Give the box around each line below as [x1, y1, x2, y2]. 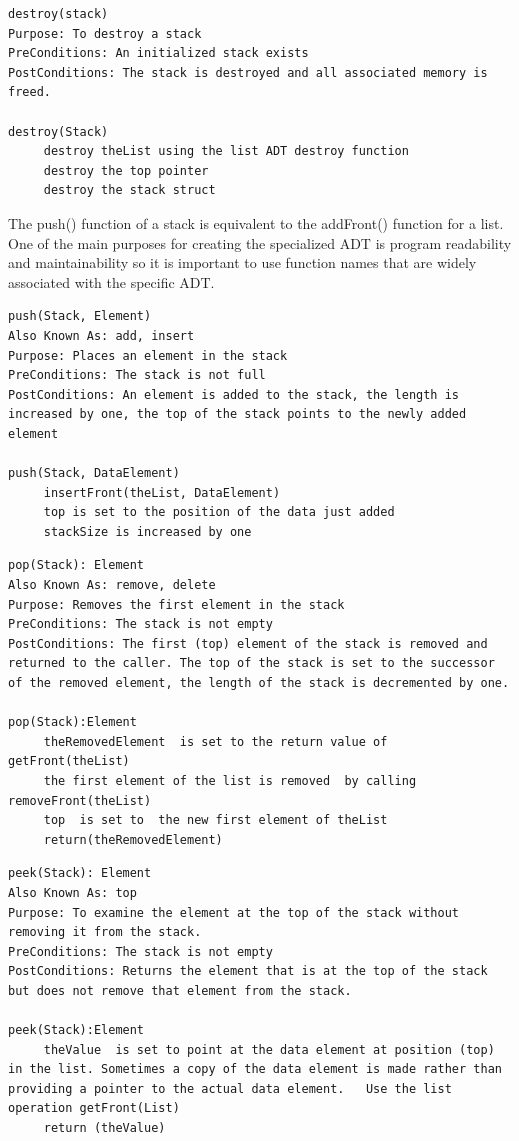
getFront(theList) [8, 754, 130, 769]
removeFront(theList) [8, 793, 152, 808]
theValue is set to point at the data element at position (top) [43, 1042, 495, 1057]
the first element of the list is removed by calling [43, 773, 417, 788]
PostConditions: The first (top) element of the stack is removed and [8, 636, 488, 651]
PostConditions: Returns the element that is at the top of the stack [8, 964, 488, 979]
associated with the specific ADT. [8, 271, 215, 292]
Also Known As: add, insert [8, 328, 195, 343]
